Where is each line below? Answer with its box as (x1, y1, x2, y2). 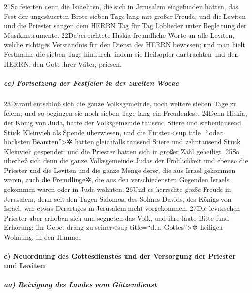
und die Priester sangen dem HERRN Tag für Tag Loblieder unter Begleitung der (4, 20, 247, 31)
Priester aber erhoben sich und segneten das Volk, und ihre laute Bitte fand (4, 212, 229, 223)
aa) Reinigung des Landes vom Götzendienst (4, 279, 157, 289)
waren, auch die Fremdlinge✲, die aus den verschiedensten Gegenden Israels (4, 174, 230, 185)
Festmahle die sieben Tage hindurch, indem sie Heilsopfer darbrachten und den (4, 49, 238, 59)
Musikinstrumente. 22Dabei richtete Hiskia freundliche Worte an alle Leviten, (4, 30, 235, 40)
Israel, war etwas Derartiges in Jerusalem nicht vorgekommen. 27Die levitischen (4, 203, 240, 213)
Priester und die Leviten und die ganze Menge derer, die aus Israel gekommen (4, 165, 236, 175)
